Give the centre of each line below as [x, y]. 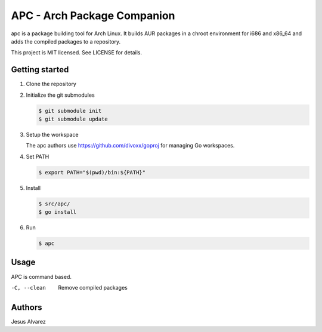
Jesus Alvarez [28, 321]
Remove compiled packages [93, 287]
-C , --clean [28, 288]
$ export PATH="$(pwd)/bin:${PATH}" [92, 172]
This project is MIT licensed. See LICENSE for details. [77, 53]
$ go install [58, 212]
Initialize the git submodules [60, 95]
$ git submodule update [73, 119]
